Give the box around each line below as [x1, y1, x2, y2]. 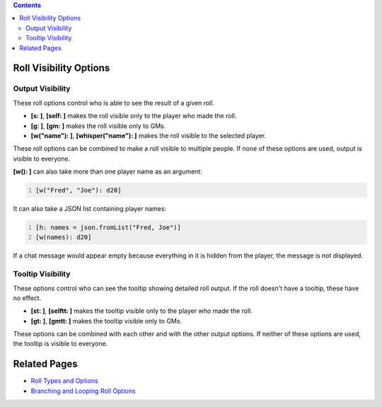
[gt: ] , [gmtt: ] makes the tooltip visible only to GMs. [30, 316, 183, 325]
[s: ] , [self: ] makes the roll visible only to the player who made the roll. [30, 112, 237, 120]
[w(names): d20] [35, 234, 92, 241]
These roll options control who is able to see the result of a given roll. [13, 98, 215, 107]
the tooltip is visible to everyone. [13, 340, 108, 348]
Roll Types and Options [30, 377, 98, 385]
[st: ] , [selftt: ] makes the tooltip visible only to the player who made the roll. [30, 306, 253, 315]
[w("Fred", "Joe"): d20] [35, 186, 122, 195]
